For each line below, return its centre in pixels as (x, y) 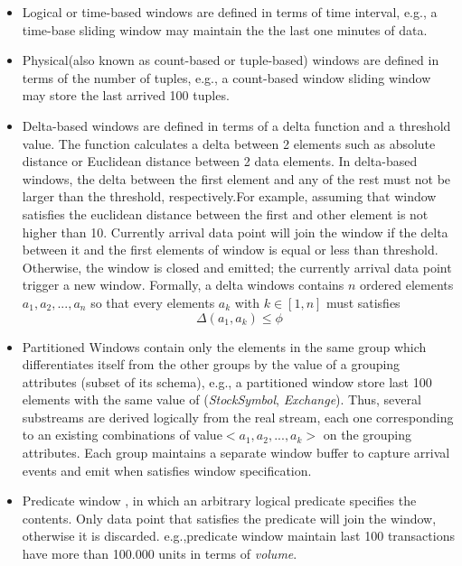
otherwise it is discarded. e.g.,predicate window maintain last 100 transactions (238, 536)
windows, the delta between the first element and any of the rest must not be (236, 178)
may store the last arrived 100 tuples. (126, 95)
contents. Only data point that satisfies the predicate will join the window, (229, 518)
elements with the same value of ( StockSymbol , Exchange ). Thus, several (222, 399)
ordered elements (407, 285)
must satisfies (363, 302)
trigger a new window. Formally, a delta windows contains (183, 285)
